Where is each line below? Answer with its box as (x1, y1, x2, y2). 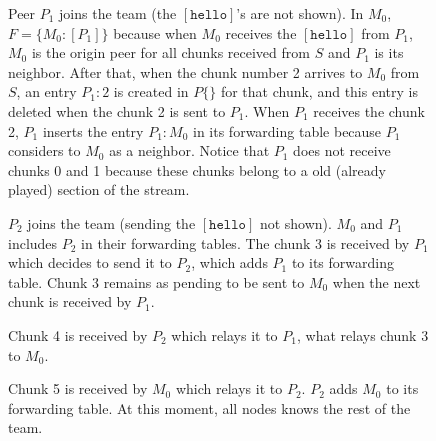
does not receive (293, 140, 391, 161)
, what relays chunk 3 (296, 324, 429, 345)
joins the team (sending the (27, 212, 196, 233)
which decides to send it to (8, 252, 172, 273)
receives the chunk (313, 100, 425, 121)
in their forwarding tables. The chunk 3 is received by (81, 232, 410, 253)
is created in (113, 81, 189, 102)
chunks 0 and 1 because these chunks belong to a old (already (8, 159, 386, 180)
